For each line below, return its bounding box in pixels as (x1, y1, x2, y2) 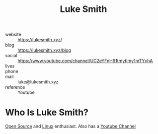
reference (5, 84, 25, 90)
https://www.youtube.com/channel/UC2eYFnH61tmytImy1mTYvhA (17, 58, 153, 64)
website (5, 31, 21, 38)
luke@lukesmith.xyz (17, 79, 59, 85)
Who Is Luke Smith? (5, 107, 88, 118)
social (5, 53, 17, 59)
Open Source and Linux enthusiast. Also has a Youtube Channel (5, 123, 136, 130)
